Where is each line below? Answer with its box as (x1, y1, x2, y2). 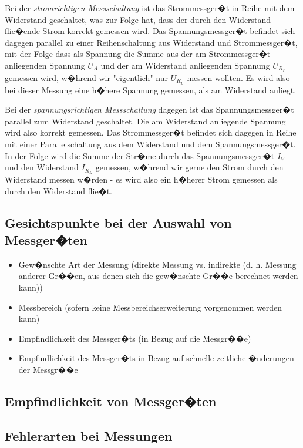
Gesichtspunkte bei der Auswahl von (5, 213, 232, 231)
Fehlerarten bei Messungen (5, 426, 173, 444)
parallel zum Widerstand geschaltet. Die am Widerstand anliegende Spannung (5, 114, 286, 127)
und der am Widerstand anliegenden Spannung (100, 59, 270, 71)
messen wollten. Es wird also (187, 71, 290, 83)
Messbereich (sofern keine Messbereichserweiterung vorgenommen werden (18, 301, 282, 313)
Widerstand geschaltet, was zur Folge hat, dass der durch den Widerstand (5, 13, 271, 25)
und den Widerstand (5, 161, 79, 173)
